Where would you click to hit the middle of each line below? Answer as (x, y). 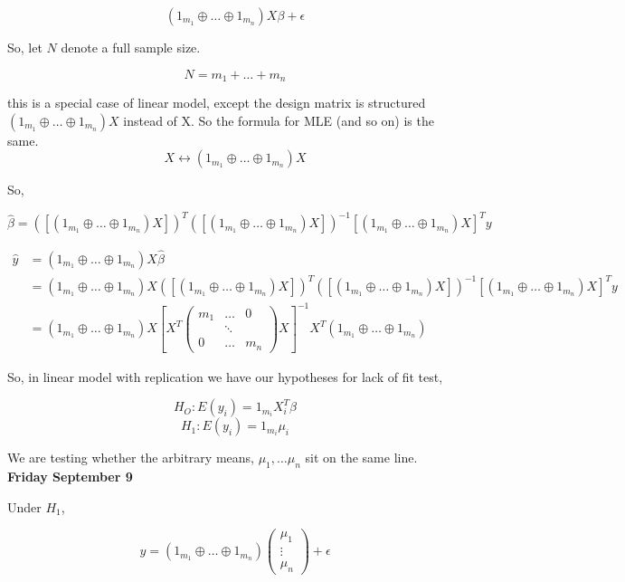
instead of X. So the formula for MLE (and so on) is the (279, 120)
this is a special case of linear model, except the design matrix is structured (217, 103)
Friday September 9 (70, 477)
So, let (25, 47)
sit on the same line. (361, 458)
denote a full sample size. (131, 47)
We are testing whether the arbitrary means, (131, 458)
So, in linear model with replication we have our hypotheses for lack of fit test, (225, 376)
